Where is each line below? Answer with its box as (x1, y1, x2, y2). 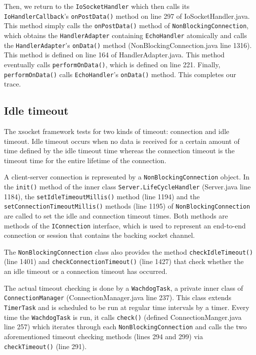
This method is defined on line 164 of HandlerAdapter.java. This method (4, 49, 225, 60)
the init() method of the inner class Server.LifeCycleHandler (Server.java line (4, 181, 251, 192)
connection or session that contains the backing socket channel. (4, 230, 195, 240)
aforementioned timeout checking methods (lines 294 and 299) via (4, 331, 203, 342)
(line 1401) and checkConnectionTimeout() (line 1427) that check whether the (4, 256, 244, 266)
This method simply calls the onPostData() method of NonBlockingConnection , (4, 20, 249, 31)
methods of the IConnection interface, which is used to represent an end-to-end (4, 220, 246, 230)
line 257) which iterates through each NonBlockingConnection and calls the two (4, 321, 247, 332)
